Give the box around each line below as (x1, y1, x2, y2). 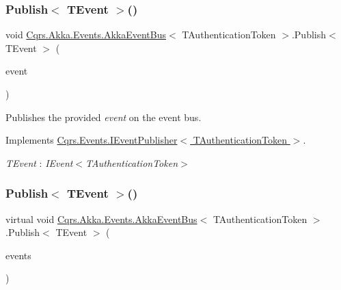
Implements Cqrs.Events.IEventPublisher (5, 133, 178, 147)
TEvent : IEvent (5, 155, 73, 170)
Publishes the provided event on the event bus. (5, 109, 202, 124)
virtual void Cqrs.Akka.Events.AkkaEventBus (5, 211, 197, 226)
